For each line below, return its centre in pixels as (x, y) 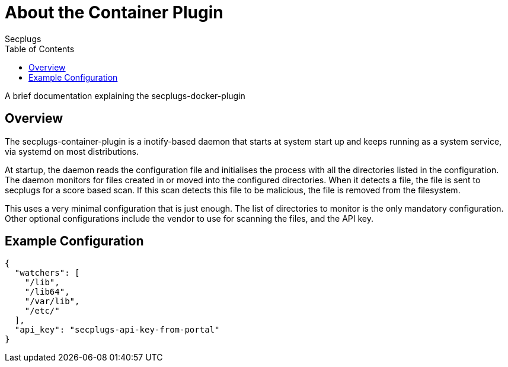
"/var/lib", (52, 301)
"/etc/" (42, 311)
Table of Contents (40, 49)
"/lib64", (47, 292)
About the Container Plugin (114, 12)
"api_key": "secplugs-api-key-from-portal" (117, 330)
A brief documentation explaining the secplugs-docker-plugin (125, 95)
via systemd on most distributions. (72, 151)
